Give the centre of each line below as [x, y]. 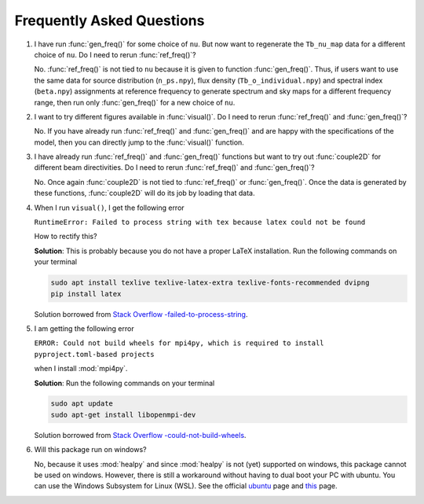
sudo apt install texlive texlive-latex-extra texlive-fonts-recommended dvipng [210, 283]
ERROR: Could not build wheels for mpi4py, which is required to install [179, 343]
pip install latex [86, 294]
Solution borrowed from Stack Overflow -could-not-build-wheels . [140, 435]
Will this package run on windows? [90, 450]
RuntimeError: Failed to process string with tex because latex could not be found [200, 223]
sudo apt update [82, 404]
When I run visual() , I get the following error [109, 208]
